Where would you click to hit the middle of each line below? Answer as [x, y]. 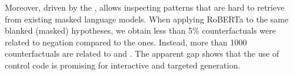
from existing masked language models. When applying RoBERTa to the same [147, 19]
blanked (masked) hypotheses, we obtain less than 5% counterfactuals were [141, 30]
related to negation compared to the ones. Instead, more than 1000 [126, 42]
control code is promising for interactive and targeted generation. [123, 65]
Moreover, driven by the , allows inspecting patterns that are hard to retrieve [145, 7]
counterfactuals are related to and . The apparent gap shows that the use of [142, 53]
